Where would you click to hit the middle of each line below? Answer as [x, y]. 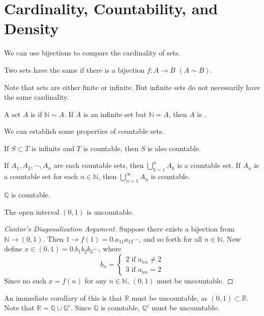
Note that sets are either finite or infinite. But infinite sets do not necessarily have [132, 87]
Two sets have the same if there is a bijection [75, 69]
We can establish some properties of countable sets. [84, 131]
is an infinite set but [115, 114]
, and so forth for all [170, 238]
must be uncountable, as [169, 297]
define [13, 249]
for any [96, 281]
